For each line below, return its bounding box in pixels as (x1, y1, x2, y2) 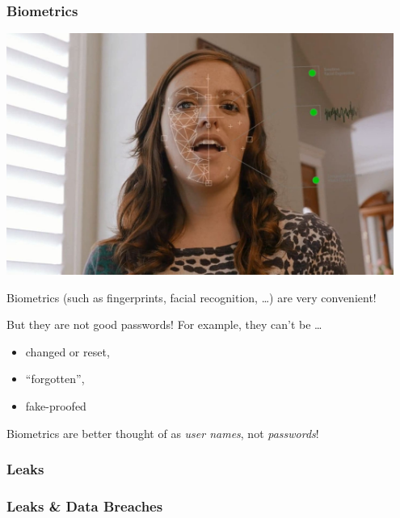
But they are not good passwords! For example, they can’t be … (6, 316, 322, 333)
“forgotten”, (25, 370, 85, 387)
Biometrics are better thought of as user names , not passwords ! (6, 424, 319, 441)
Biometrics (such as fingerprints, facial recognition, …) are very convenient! (6, 288, 377, 305)
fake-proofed (25, 397, 86, 414)
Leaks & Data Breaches (6, 495, 163, 516)
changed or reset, (25, 343, 110, 360)
